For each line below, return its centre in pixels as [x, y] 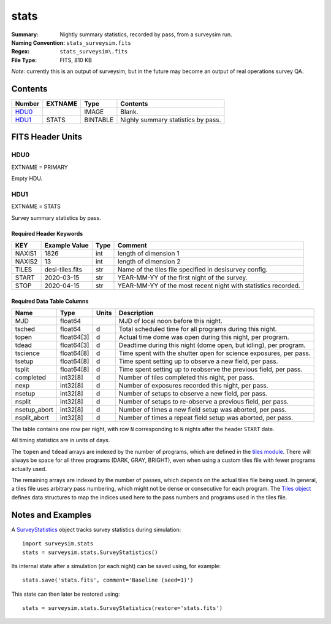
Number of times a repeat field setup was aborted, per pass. [206, 418]
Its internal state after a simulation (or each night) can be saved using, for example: [116, 566]
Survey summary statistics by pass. [56, 217]
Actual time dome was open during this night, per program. [204, 337]
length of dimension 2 [149, 262]
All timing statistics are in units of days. [61, 440]
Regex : [21, 52]
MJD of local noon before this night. [171, 321]
